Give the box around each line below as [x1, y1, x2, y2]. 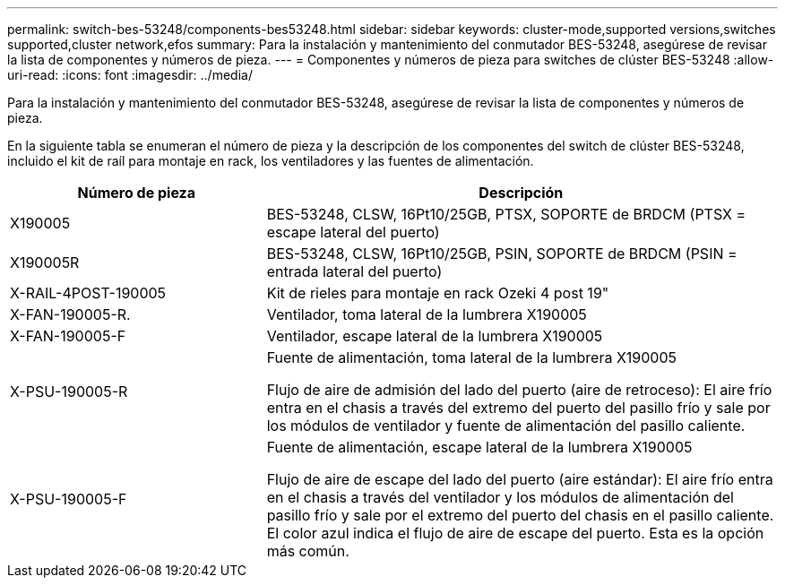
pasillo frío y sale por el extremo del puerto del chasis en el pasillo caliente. [266, 506, 774, 524]
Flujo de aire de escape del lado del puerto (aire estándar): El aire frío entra [266, 470, 773, 488]
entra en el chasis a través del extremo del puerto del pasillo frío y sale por [266, 399, 771, 417]
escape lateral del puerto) [266, 223, 440, 241]
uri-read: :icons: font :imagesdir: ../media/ [7, 67, 253, 82]
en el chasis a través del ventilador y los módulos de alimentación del [266, 488, 734, 506]
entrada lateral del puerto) [266, 262, 443, 280]
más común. [266, 542, 349, 560]
